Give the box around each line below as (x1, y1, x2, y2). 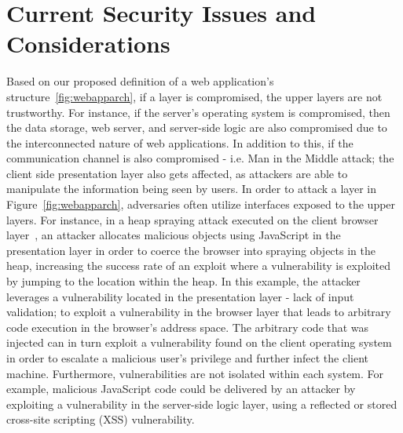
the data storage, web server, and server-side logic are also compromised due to (6, 119, 387, 136)
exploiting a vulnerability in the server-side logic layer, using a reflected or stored (6, 395, 398, 412)
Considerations (6, 27, 170, 60)
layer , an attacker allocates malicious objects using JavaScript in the (6, 227, 341, 243)
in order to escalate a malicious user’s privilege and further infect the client (6, 350, 368, 366)
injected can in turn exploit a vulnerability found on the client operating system (6, 334, 392, 351)
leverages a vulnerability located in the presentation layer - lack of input (6, 288, 354, 304)
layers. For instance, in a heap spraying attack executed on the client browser (6, 211, 379, 227)
